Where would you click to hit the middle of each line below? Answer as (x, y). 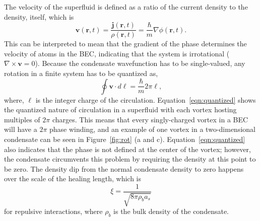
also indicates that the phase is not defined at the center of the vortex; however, (127, 149)
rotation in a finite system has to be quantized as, (81, 73)
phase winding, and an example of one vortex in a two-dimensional (152, 129)
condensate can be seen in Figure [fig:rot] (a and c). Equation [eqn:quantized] (125, 139)
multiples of (22, 119)
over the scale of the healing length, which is (73, 178)
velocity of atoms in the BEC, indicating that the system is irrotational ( (117, 53)
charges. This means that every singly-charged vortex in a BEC (150, 119)
